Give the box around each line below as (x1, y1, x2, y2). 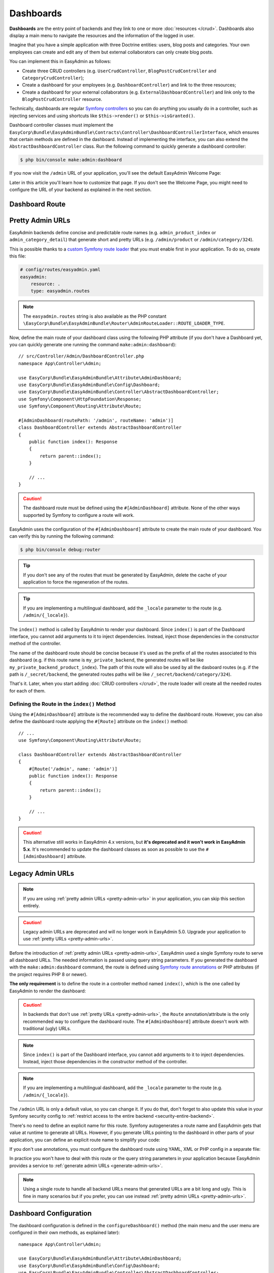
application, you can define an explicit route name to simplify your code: (9, 1137, 160, 1143)
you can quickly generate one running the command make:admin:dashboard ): (9, 341, 177, 347)
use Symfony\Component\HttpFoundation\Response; (18, 396, 142, 402)
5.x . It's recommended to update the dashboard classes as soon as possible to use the (23, 846, 205, 852)
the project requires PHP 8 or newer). (9, 971, 88, 977)
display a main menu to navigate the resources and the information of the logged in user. (9, 32, 195, 38)
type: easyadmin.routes (30, 288, 90, 294)
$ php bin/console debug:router (20, 547, 101, 552)
